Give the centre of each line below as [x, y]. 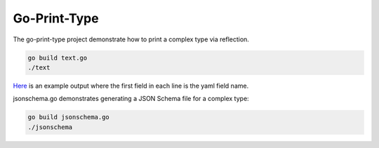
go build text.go [58, 58]
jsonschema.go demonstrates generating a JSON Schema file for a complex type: [131, 99]
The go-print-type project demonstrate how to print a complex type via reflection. [131, 39]
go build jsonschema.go [69, 117]
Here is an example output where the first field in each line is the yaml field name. [131, 86]
